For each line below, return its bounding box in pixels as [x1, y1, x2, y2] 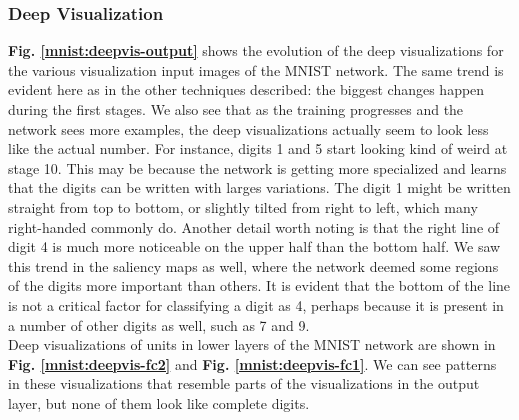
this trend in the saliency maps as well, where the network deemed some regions [8, 255, 499, 276]
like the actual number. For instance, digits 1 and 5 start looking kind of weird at [8, 138, 508, 159]
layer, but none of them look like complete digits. [8, 392, 310, 413]
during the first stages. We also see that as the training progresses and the [8, 99, 464, 119]
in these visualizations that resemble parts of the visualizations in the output [8, 373, 480, 394]
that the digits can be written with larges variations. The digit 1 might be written [8, 177, 511, 198]
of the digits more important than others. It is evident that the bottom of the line [8, 275, 511, 296]
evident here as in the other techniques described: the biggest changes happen [8, 79, 485, 100]
